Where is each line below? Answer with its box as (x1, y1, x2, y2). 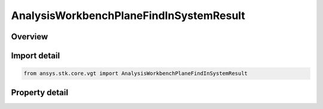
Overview (11, 32, 48, 42)
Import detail (11, 51, 60, 61)
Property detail (11, 87, 69, 98)
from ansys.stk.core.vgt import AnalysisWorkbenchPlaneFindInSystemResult (23, 70, 248, 77)
